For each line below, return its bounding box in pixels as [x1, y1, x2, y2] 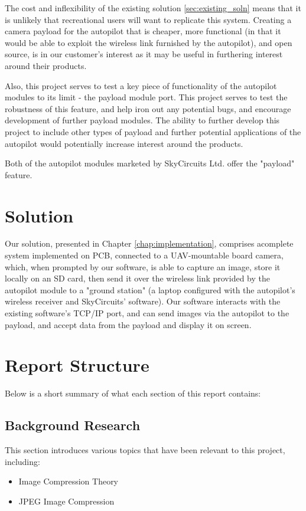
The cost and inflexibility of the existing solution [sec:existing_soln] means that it [5, 2, 301, 14]
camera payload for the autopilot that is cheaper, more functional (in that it [5, 25, 281, 37]
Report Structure [5, 353, 149, 377]
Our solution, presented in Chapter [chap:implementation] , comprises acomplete [5, 237, 294, 250]
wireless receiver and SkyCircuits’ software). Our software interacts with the [5, 295, 281, 307]
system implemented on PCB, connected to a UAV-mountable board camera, [5, 249, 284, 261]
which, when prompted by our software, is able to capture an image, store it [5, 260, 281, 273]
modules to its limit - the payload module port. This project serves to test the [5, 91, 288, 103]
